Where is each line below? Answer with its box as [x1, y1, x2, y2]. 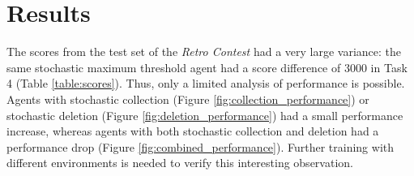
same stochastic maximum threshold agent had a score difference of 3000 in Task [6, 58, 408, 75]
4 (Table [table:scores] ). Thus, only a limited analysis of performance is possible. [6, 75, 405, 92]
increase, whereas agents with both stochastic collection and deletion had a [6, 122, 379, 140]
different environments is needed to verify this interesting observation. [6, 154, 353, 171]
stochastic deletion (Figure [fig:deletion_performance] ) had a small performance [6, 106, 403, 123]
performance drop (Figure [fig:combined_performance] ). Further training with [6, 138, 395, 155]
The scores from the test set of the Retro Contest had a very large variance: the [6, 43, 402, 60]
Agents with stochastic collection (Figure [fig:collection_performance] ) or [6, 90, 369, 107]
